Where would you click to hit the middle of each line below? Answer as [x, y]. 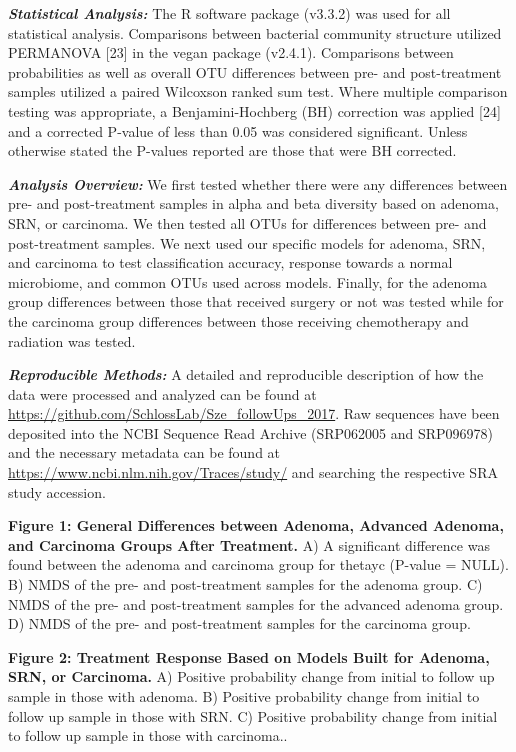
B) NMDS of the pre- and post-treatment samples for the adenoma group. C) [245, 584]
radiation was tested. [72, 340]
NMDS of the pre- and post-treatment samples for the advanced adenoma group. [256, 603]
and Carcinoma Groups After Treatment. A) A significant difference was [249, 544]
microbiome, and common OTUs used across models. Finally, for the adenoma [248, 281]
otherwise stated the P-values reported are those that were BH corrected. [232, 150]
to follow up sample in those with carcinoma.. [148, 735]
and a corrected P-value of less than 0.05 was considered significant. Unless [238, 130]
